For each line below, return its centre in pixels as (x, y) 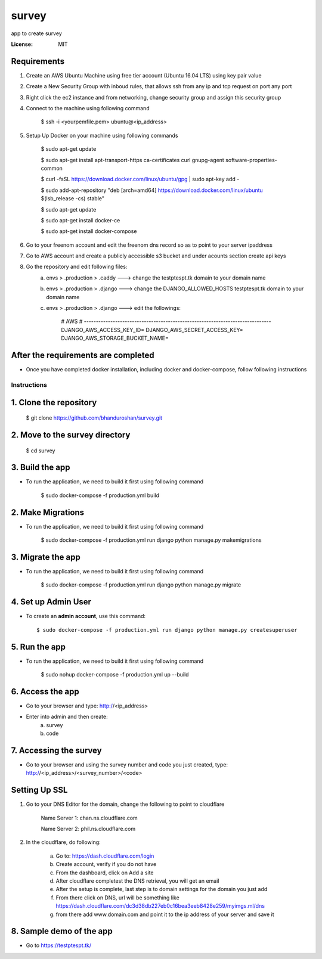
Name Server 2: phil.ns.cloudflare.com (88, 829)
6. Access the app (45, 691)
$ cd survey (41, 451)
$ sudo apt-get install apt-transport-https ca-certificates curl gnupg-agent (133, 160)
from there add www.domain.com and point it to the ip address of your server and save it (165, 914)
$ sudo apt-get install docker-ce (80, 220)
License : (22, 44)
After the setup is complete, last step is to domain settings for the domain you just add (162, 889)
